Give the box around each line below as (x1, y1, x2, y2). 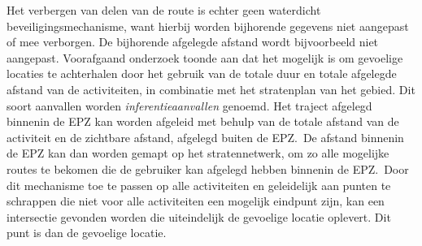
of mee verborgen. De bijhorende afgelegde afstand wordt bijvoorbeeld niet (7, 33, 379, 50)
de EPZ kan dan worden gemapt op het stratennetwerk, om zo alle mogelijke (7, 145, 389, 162)
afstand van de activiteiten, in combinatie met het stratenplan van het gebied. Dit (7, 80, 415, 97)
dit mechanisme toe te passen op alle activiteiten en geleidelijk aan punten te (7, 176, 391, 193)
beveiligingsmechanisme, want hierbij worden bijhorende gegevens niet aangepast (7, 17, 409, 34)
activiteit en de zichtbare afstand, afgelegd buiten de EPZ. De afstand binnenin (7, 128, 404, 145)
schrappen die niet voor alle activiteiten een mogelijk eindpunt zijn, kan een (7, 192, 385, 209)
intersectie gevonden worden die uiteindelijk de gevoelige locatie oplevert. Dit (7, 208, 391, 225)
